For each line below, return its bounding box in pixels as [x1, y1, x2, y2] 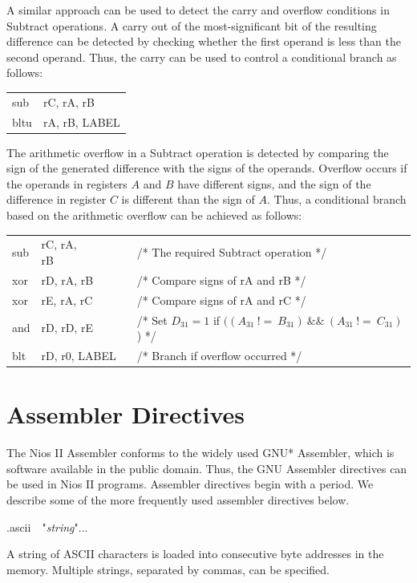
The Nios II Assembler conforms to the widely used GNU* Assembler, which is [6, 444, 395, 461]
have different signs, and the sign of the [177, 175, 371, 192]
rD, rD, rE [41, 319, 94, 336]
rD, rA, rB [41, 271, 94, 288]
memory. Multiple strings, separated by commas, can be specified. [6, 561, 330, 577]
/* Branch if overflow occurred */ [136, 346, 302, 363]
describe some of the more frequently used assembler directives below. [6, 491, 350, 508]
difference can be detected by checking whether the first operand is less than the [6, 33, 401, 50]
